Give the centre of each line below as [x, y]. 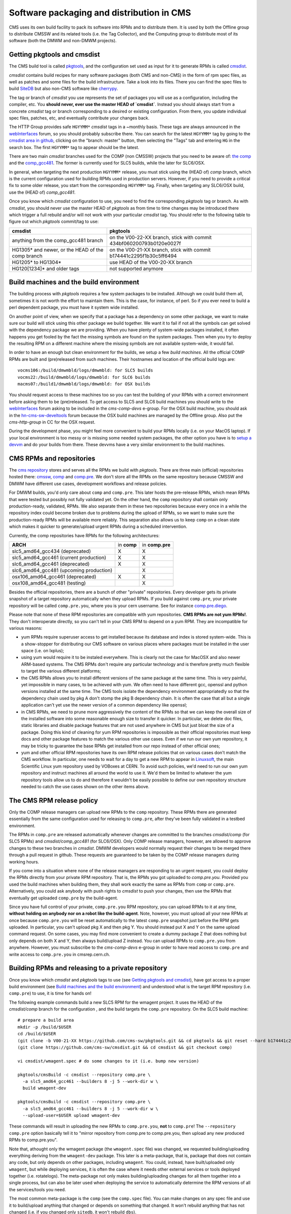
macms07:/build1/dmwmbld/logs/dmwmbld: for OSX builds [84, 384]
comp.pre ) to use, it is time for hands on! [50, 994]
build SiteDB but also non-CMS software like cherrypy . [64, 89]
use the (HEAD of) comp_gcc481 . [42, 192]
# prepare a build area [46, 1020]
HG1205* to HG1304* [37, 262]
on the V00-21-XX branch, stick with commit [160, 250]
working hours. [24, 861]
